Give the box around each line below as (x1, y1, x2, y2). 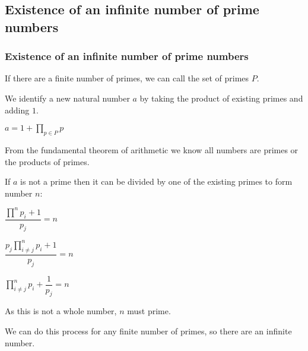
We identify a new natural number (5, 91, 130, 104)
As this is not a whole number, (5, 305, 117, 317)
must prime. (127, 305, 171, 317)
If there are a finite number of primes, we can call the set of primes (5, 72, 249, 84)
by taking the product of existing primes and (139, 91, 303, 104)
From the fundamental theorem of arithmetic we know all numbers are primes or (5, 143, 299, 156)
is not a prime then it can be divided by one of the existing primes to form (20, 175, 293, 188)
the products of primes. (5, 155, 90, 167)
